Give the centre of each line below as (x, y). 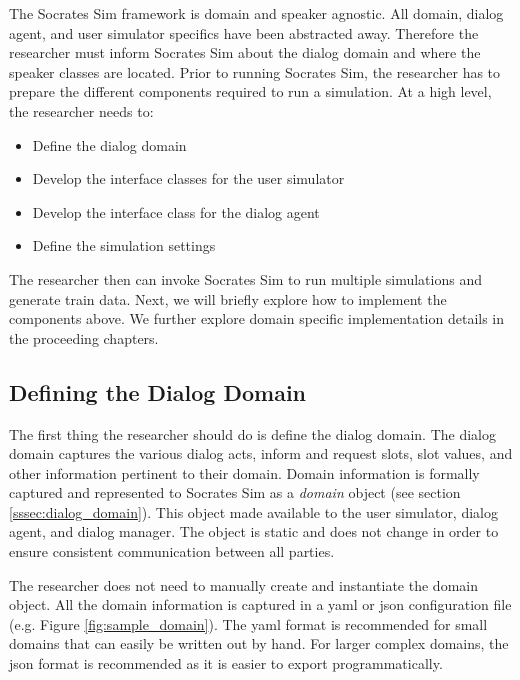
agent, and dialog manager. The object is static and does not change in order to (254, 531)
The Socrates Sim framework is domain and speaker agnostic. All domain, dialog (256, 13)
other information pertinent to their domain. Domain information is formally (244, 472)
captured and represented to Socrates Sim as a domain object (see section (235, 492)
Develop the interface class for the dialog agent (176, 211)
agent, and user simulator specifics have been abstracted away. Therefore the (244, 32)
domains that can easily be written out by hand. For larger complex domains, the (259, 643)
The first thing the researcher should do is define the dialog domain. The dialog (252, 433)
